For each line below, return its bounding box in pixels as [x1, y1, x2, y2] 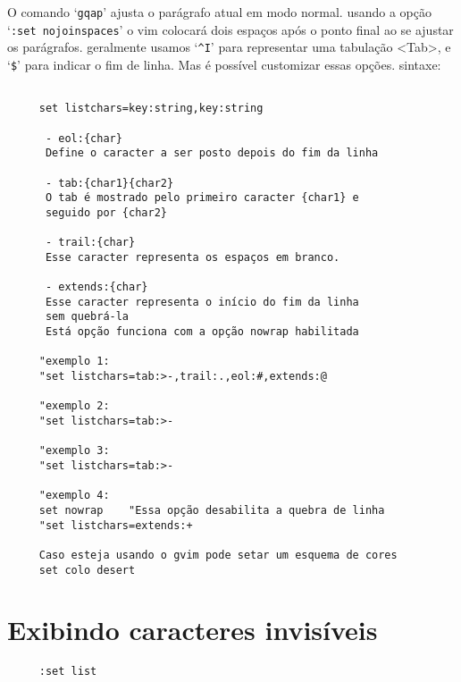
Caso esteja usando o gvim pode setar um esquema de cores [38, 548, 398, 561]
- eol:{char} [45, 131, 122, 145]
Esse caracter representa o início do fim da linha [45, 295, 359, 308]
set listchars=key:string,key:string [38, 102, 264, 115]
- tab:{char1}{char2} [45, 176, 174, 189]
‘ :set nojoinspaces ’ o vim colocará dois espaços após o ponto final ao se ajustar [7, 20, 454, 38]
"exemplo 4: [38, 489, 110, 502]
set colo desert [38, 563, 136, 577]
